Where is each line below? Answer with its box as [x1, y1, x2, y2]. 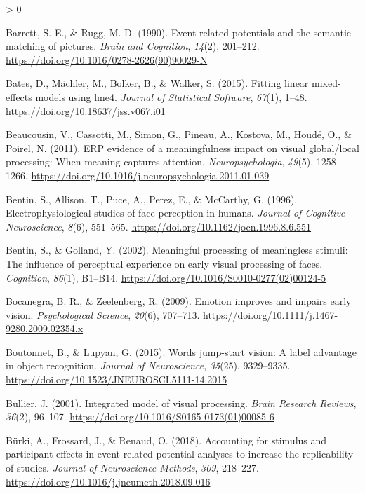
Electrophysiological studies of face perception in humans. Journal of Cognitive [6, 205, 345, 220]
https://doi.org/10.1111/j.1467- [203, 307, 338, 322]
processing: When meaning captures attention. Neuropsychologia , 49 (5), [6, 154, 314, 169]
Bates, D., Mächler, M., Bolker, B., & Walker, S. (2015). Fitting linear [6, 76, 309, 90]
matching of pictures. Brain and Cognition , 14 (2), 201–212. [6, 39, 260, 53]
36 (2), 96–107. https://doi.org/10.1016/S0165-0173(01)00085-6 [6, 409, 274, 424]
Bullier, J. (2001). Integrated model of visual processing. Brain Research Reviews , [6, 395, 357, 410]
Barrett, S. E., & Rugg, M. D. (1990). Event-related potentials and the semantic [6, 25, 352, 39]
